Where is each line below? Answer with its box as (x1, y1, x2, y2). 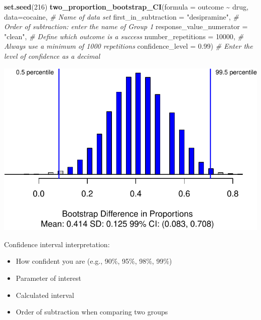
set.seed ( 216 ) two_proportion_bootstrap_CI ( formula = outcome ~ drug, (4, 2, 248, 12)
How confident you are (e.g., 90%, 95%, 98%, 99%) (16, 256, 172, 266)
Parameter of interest (16, 272, 81, 283)
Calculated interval (16, 289, 74, 300)
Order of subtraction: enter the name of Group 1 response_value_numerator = (4, 21, 248, 32)
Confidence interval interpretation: (4, 239, 110, 249)
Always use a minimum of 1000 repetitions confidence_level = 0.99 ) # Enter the (4, 41, 253, 51)
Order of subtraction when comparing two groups (16, 306, 168, 317)
